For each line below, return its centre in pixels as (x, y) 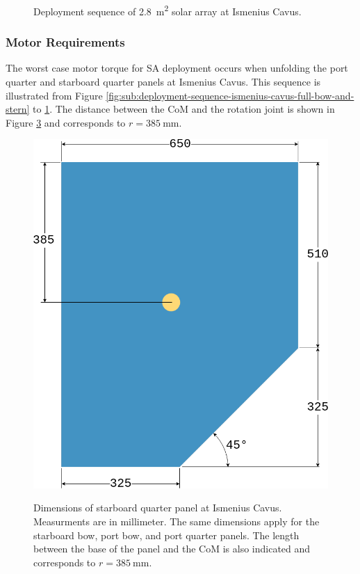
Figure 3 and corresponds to (66, 122)
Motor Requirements (65, 42)
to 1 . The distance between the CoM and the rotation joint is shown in (184, 109)
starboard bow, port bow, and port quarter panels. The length (166, 535)
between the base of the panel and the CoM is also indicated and (172, 549)
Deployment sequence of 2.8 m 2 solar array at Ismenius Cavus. (167, 10)
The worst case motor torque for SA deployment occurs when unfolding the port (177, 68)
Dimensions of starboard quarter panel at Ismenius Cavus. (158, 508)
